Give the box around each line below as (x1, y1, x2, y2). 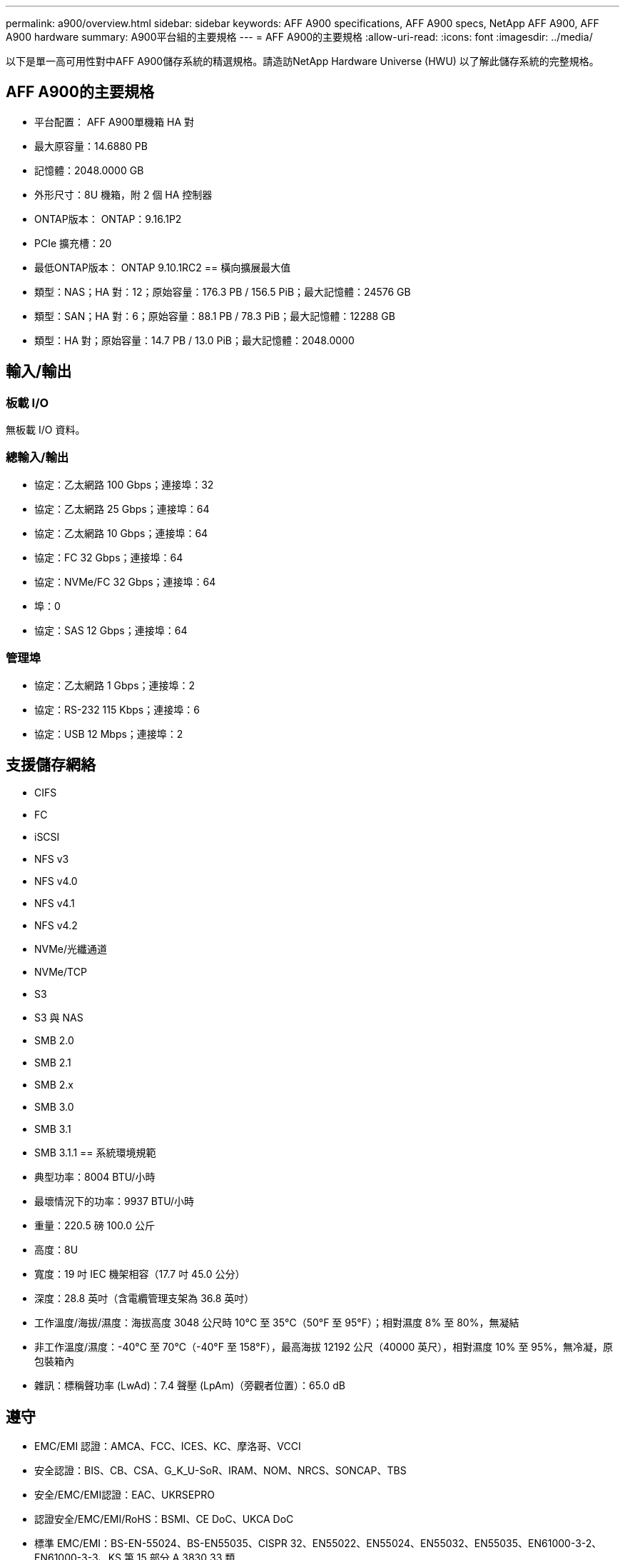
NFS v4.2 (34, 919, 78, 932)
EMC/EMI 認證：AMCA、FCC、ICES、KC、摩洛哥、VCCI (34, 1440, 301, 1453)
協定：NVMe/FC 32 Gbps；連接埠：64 (34, 575, 216, 588)
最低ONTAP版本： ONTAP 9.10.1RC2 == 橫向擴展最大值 (34, 261, 291, 274)
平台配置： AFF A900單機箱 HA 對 (34, 115, 195, 128)
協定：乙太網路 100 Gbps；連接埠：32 (34, 478, 214, 491)
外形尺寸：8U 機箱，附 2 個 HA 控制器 (34, 188, 213, 201)
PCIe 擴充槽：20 (34, 236, 112, 249)
